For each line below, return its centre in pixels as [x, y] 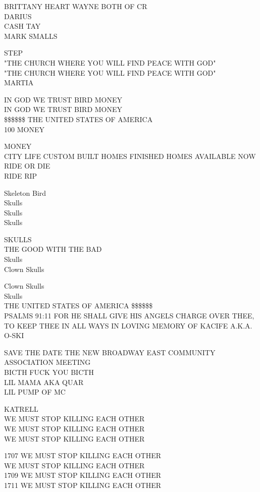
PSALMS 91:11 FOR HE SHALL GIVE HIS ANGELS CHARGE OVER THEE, [129, 316]
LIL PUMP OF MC [35, 392]
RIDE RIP [21, 175]
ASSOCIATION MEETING [47, 362]
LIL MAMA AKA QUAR [44, 382]
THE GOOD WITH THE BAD [53, 249]
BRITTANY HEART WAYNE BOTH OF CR [76, 6]
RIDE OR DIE [27, 166]
